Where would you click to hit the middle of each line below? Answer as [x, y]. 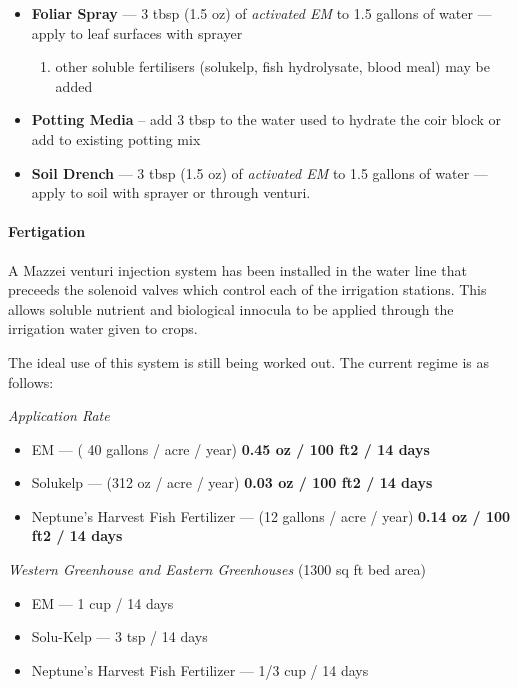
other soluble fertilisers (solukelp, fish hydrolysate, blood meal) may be [272, 66]
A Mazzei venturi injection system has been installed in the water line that [237, 269]
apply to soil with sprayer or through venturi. [171, 192]
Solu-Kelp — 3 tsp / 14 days [119, 636]
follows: [31, 381]
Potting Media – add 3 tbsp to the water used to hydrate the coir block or [266, 119]
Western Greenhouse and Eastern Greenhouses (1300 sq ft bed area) [217, 569]
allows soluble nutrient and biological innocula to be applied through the [231, 308]
